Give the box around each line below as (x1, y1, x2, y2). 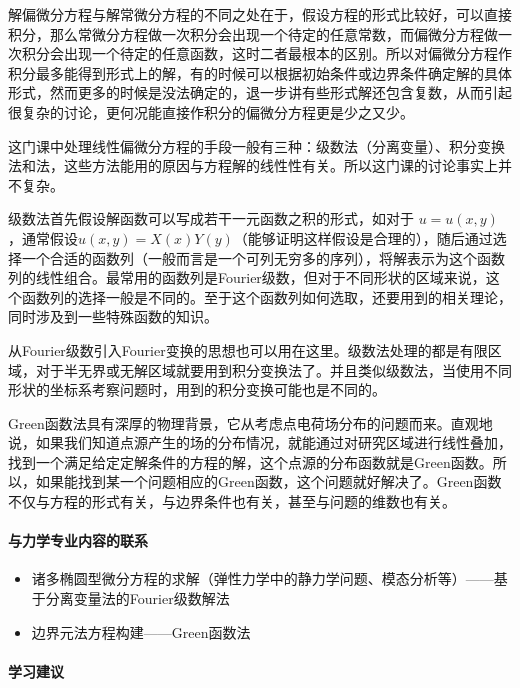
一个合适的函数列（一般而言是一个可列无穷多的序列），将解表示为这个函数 (21, 247, 505, 268)
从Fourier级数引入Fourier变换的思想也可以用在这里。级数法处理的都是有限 (8, 339, 488, 360)
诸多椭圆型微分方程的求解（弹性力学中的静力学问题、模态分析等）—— (31, 568, 494, 589)
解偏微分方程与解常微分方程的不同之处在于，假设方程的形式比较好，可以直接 (8, 4, 512, 24)
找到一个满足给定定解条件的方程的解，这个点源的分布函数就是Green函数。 (8, 451, 493, 472)
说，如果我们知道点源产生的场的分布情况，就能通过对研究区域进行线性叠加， (8, 432, 512, 453)
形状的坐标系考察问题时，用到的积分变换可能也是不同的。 (8, 379, 386, 400)
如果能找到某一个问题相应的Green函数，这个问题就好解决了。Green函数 (35, 471, 502, 492)
